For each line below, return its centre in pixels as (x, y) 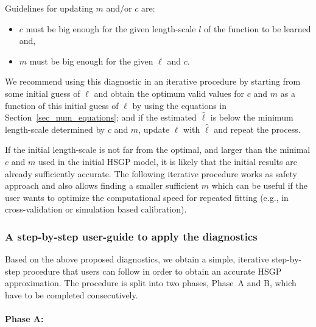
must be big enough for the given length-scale (111, 28)
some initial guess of (43, 93)
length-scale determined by (55, 129)
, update (154, 129)
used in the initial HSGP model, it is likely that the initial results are (167, 161)
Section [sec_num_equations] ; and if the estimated (101, 117)
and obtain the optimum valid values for (169, 93)
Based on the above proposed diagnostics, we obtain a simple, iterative (137, 259)
